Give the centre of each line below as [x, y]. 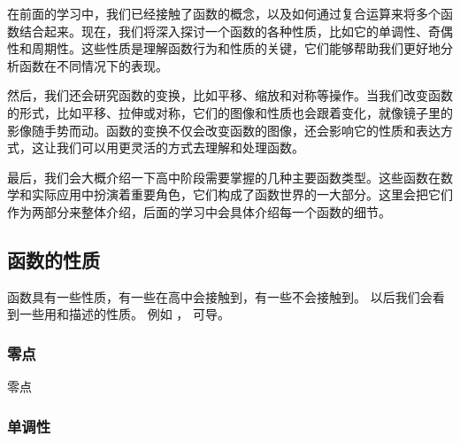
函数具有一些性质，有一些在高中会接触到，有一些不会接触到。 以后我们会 [220, 296]
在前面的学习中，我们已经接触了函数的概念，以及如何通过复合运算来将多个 [224, 13]
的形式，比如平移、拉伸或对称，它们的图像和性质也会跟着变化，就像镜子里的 [230, 112]
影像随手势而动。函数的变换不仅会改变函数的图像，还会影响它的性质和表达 [224, 130]
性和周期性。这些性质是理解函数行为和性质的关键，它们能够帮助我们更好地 [224, 48]
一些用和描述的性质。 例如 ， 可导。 [124, 314]
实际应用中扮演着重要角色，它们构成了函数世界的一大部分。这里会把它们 [242, 194]
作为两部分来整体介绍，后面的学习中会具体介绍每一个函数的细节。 [199, 211]
